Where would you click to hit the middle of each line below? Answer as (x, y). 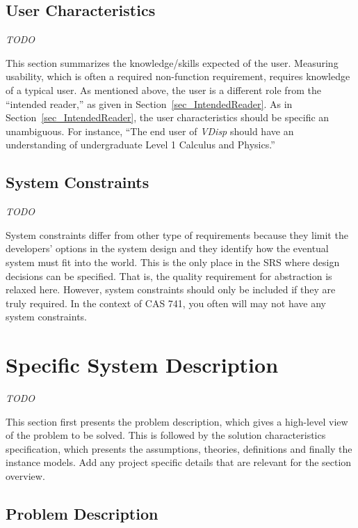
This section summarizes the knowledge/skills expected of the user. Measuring (172, 62)
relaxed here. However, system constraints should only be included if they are (171, 289)
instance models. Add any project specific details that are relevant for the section (179, 462)
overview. (25, 476)
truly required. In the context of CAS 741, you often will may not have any (166, 303)
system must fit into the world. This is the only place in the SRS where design (173, 262)
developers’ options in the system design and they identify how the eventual (167, 248)
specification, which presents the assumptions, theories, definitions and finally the (179, 448)
